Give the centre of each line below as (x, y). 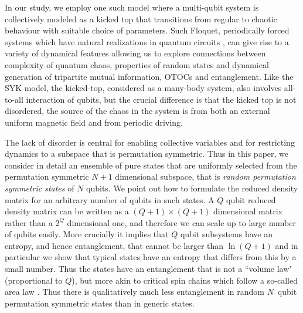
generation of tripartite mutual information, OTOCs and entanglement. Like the (149, 76)
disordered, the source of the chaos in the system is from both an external (137, 111)
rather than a (29, 222)
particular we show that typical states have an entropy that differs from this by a (151, 257)
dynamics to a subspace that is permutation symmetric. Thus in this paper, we (147, 154)
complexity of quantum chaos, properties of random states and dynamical (137, 64)
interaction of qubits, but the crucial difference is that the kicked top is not (161, 99)
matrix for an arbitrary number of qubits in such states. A (110, 199)
